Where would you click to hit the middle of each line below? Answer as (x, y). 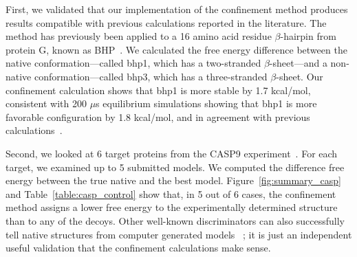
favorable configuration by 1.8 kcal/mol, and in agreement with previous (158, 116)
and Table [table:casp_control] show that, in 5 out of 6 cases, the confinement (171, 193)
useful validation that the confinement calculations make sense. (138, 248)
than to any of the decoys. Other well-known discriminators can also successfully (175, 220)
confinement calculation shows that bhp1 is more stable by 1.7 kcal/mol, (158, 90)
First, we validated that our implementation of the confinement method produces (177, 9)
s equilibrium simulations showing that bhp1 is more (206, 103)
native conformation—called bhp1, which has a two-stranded (133, 63)
